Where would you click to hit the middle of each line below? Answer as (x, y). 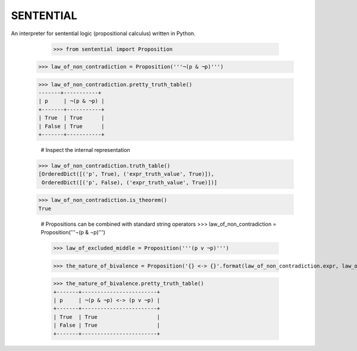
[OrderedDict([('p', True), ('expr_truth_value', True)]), (126, 174)
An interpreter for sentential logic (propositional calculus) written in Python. (103, 33)
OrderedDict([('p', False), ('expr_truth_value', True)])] (130, 182)
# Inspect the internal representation (85, 150)
